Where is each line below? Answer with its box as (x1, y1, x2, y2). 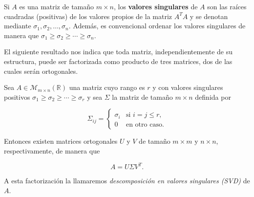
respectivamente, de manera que (4, 145, 100, 155)
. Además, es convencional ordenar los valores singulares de (68, 21, 246, 31)
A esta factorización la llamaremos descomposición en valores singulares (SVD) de (4, 175, 250, 186)
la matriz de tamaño (112, 91, 173, 102)
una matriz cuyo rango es (69, 82, 145, 92)
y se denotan (190, 11, 228, 21)
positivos (4, 91, 30, 102)
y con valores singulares (152, 82, 223, 92)
